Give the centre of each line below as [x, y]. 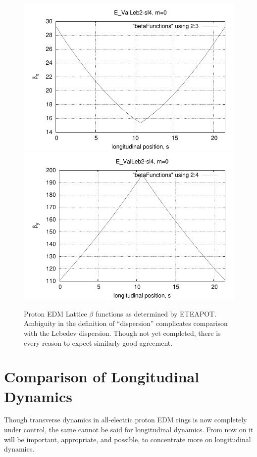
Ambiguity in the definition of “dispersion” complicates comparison [126, 323]
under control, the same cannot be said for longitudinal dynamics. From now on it [129, 430]
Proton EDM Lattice [55, 313]
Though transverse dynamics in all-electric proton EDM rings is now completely [126, 420]
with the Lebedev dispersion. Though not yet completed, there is [122, 333]
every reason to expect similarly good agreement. [98, 343]
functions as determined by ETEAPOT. [156, 313]
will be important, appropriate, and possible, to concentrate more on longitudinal [128, 439]
